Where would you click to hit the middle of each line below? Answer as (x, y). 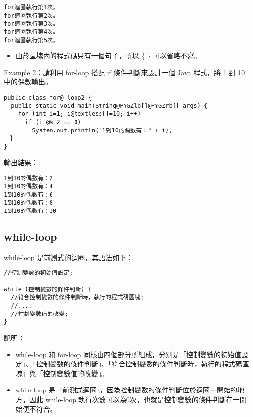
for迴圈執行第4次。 (31, 32)
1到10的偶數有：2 (28, 178)
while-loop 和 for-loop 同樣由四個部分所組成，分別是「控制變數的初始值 (128, 354)
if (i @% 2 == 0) (53, 122)
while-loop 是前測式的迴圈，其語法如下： (69, 257)
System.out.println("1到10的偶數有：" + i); (102, 130)
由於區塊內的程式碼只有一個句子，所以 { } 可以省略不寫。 (108, 56)
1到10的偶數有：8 (28, 203)
